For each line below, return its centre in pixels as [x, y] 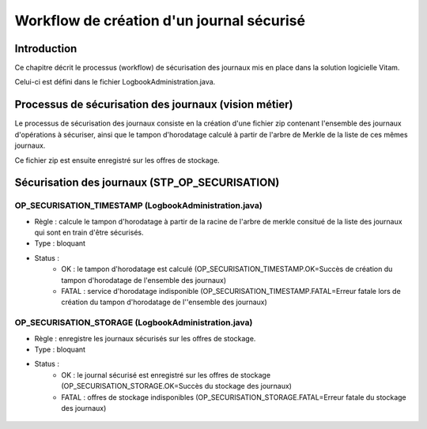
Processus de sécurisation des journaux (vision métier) [154, 105]
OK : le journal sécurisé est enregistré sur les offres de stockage [166, 374]
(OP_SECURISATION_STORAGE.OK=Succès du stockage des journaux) [177, 386]
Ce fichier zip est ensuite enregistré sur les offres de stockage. [117, 160]
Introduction [46, 49]
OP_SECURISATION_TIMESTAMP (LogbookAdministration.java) [138, 205]
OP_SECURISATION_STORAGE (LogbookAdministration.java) [134, 322]
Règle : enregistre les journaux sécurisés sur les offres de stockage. [145, 338]
